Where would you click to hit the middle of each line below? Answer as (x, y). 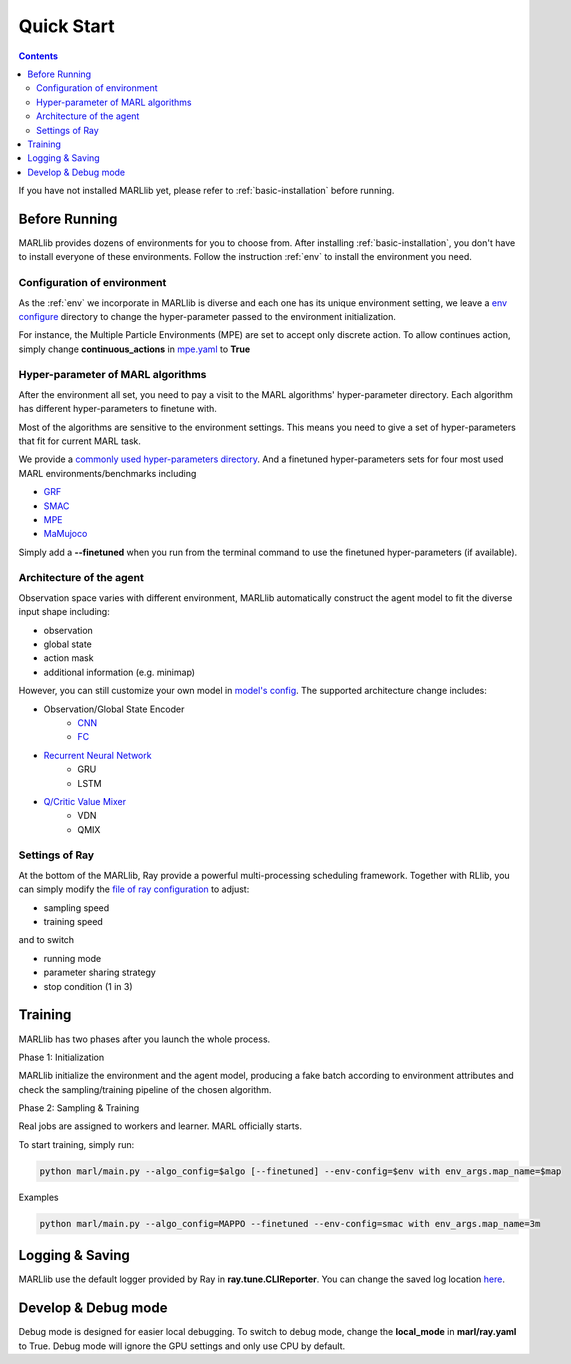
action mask (68, 658)
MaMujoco (65, 534)
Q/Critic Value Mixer (85, 801)
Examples (38, 1197)
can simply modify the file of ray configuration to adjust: (134, 889)
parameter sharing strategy (100, 972)
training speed (73, 922)
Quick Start (66, 26)
